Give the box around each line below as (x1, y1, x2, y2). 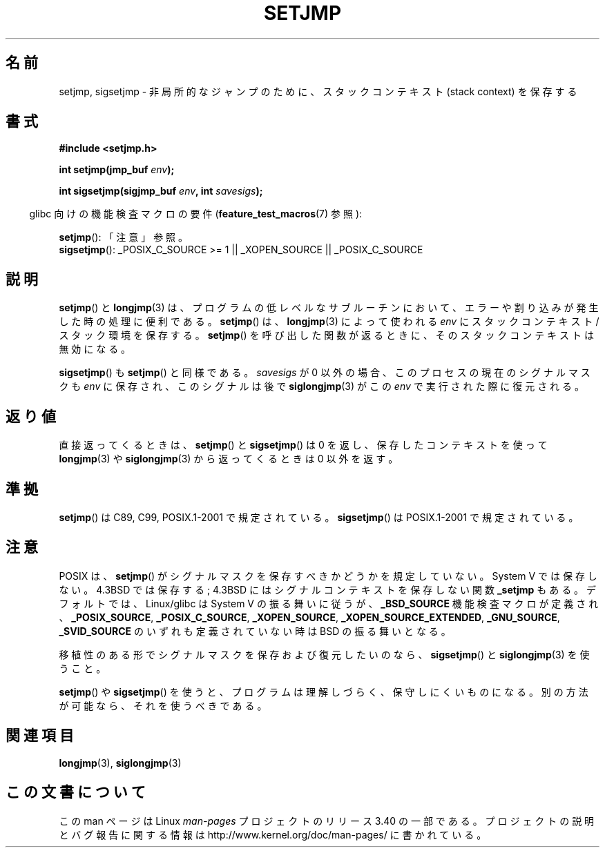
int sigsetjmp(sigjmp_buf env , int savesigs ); (59, 185, 263, 197)
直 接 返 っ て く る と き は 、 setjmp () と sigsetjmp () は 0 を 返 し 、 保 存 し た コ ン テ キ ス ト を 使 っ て (59, 439, 548, 451)
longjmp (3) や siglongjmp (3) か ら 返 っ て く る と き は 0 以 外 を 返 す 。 (59, 453, 398, 465)
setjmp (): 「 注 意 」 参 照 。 (59, 231, 189, 244)
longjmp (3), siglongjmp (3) (59, 756, 182, 769)
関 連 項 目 (6, 727, 74, 745)
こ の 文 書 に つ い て (6, 783, 146, 801)
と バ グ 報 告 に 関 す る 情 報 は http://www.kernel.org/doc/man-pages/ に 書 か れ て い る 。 (59, 828, 487, 841)
